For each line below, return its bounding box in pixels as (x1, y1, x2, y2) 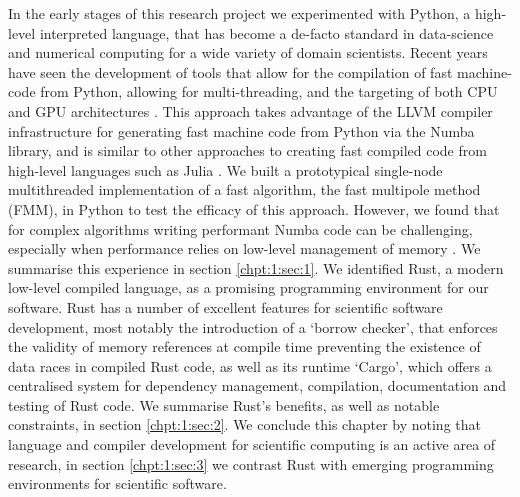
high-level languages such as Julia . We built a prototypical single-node (8, 159, 443, 180)
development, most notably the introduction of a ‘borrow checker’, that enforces (8, 316, 498, 337)
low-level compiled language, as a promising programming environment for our (8, 277, 489, 298)
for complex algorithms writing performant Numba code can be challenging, (8, 218, 473, 239)
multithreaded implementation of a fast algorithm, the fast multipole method (8, 179, 481, 200)
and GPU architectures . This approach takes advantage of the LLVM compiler (8, 100, 493, 121)
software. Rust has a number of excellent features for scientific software (8, 296, 443, 317)
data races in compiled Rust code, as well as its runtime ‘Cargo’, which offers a (8, 355, 492, 376)
